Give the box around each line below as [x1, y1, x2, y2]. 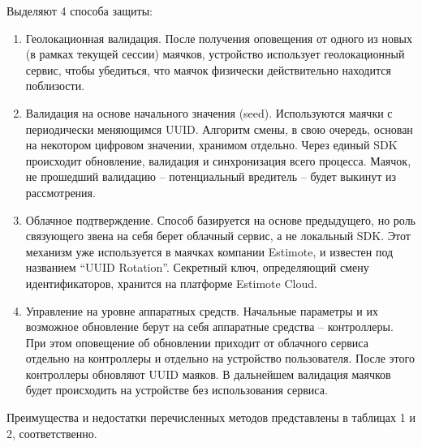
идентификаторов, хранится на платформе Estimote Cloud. [25, 274, 317, 291]
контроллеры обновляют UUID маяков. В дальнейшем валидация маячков [25, 365, 391, 382]
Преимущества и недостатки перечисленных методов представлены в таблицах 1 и [6, 409, 416, 426]
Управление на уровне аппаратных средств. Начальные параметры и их [25, 302, 378, 319]
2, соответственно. [6, 424, 97, 441]
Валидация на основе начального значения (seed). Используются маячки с [25, 104, 393, 121]
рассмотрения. [25, 183, 96, 200]
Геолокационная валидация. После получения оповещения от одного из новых [25, 29, 413, 46]
